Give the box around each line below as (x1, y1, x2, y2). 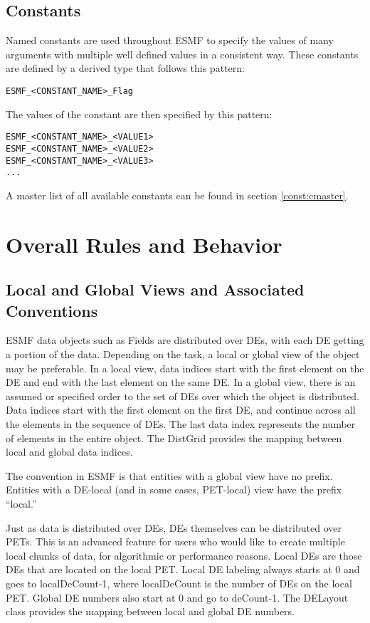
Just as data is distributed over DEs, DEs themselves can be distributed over (6, 520, 342, 535)
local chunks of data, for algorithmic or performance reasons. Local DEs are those (6, 548, 362, 562)
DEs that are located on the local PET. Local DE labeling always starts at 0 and (6, 562, 360, 577)
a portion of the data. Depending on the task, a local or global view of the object (6, 347, 360, 362)
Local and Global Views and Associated (6, 278, 305, 300)
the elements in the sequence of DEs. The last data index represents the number (6, 416, 356, 431)
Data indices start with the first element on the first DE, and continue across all (6, 402, 356, 417)
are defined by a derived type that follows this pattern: (6, 61, 245, 75)
